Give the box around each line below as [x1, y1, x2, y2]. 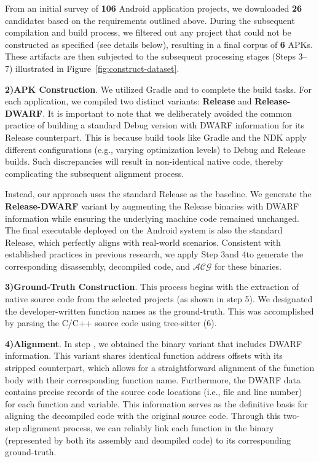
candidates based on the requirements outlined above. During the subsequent [5, 14, 295, 26]
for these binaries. [215, 259, 282, 272]
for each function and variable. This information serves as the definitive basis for [5, 397, 309, 410]
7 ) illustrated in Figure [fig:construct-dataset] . [5, 61, 179, 74]
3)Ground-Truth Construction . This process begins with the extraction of [5, 280, 299, 293]
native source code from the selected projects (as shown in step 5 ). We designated [5, 292, 313, 305]
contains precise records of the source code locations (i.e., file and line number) [5, 385, 302, 398]
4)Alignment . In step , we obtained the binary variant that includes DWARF [5, 337, 302, 350]
